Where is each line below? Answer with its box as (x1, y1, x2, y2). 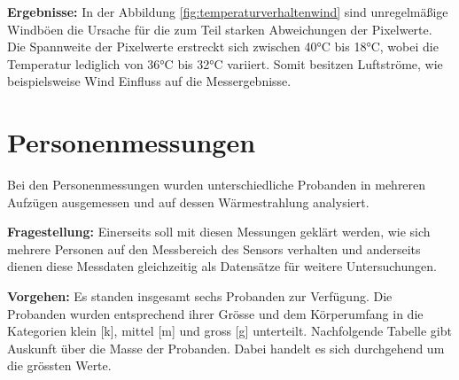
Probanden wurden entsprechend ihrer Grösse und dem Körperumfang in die (7, 304, 424, 322)
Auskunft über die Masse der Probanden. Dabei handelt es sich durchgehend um (7, 338, 445, 357)
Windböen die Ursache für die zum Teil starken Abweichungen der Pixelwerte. (7, 19, 432, 38)
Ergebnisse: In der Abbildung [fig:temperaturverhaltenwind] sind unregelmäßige (7, 3, 448, 20)
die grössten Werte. (7, 356, 112, 375)
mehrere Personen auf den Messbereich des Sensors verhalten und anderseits (7, 239, 421, 258)
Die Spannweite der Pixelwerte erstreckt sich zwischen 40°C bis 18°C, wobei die (7, 37, 439, 56)
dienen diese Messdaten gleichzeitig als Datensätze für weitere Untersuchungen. (7, 257, 437, 275)
